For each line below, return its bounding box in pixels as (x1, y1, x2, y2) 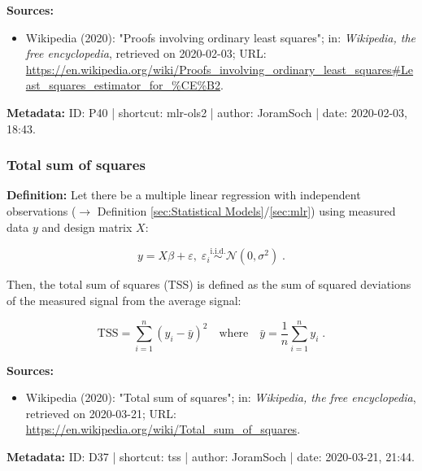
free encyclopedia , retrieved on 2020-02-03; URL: (25, 45, 267, 62)
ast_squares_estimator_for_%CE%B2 (25, 76, 220, 94)
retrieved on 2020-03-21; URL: (25, 404, 176, 421)
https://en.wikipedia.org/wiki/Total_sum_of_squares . (25, 421, 301, 438)
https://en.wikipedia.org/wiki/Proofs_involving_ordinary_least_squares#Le (25, 60, 414, 77)
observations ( (7, 202, 76, 219)
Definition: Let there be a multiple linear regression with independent (7, 186, 361, 203)
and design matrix (41, 218, 133, 235)
